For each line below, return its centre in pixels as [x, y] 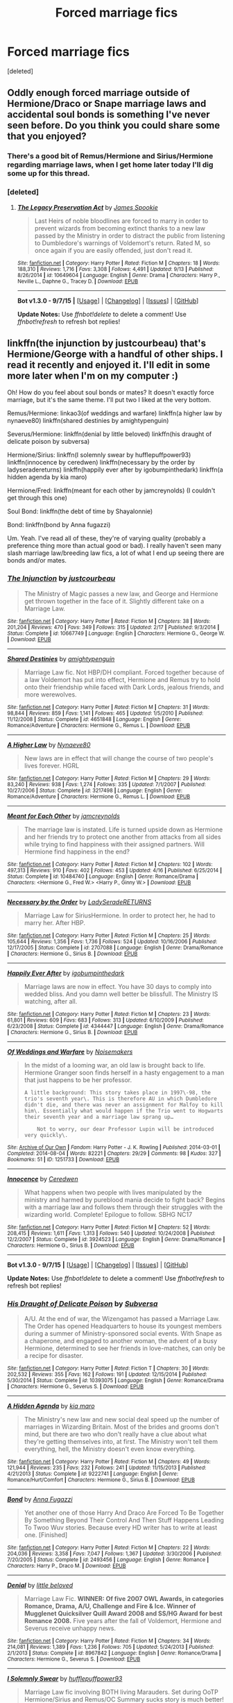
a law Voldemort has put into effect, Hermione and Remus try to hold [122, 679]
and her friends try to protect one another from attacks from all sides [122, 837]
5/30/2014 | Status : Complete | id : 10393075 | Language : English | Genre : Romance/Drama [115, 1380]
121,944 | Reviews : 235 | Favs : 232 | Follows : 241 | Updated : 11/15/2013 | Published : [107, 1468]
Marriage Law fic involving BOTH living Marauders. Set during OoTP [121, 1692]
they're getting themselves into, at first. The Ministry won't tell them [121, 1441]
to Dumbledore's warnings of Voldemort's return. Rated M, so [122, 243]
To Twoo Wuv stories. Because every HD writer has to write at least [121, 1527]
